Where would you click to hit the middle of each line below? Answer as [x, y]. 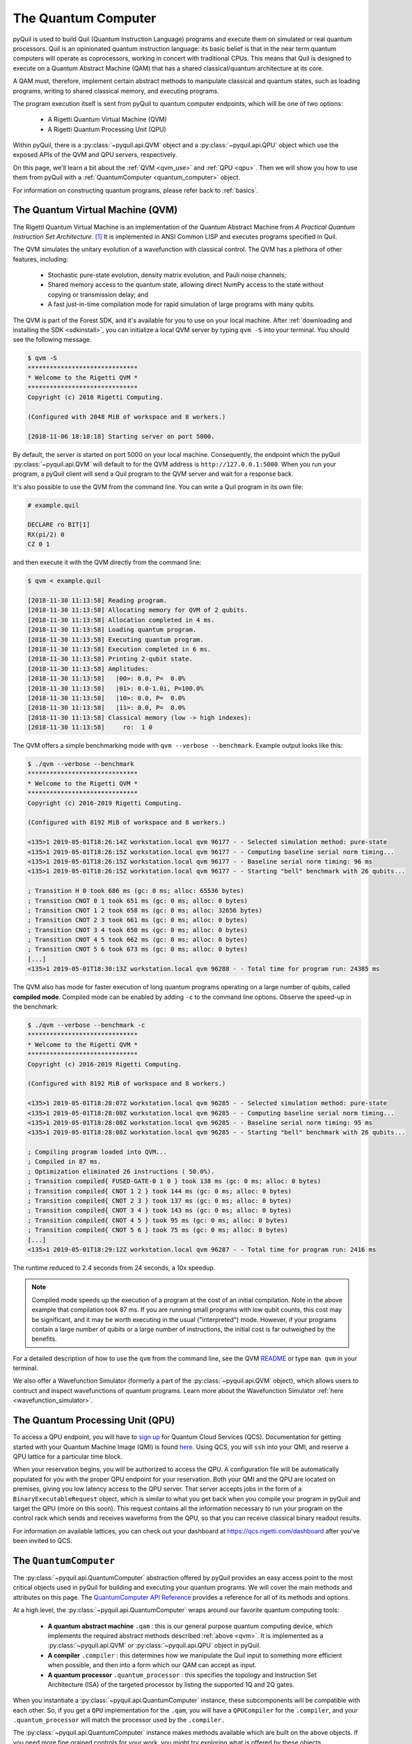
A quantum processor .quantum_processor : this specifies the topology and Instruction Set [182, 1675]
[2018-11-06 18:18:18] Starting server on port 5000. [121, 436]
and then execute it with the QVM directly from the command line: [107, 562]
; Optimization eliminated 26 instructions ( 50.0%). [121, 1171]
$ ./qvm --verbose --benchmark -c [86, 1025]
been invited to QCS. [42, 1541]
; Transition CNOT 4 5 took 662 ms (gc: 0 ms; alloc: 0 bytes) [138, 940]
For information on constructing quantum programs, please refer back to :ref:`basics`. [136, 190]
